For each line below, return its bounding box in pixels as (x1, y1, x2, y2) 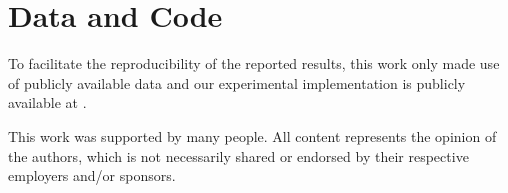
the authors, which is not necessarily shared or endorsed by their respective (8, 145, 469, 166)
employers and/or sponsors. (8, 165, 176, 186)
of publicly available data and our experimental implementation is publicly (8, 72, 466, 93)
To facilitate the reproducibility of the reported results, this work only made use (8, 53, 500, 74)
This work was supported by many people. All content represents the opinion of (8, 125, 497, 146)
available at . (8, 92, 87, 113)
